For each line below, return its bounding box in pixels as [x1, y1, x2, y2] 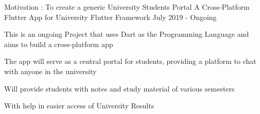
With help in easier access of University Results [4, 100, 154, 111]
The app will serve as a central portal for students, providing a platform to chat [4, 56, 256, 66]
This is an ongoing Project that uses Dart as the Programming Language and [4, 29, 249, 39]
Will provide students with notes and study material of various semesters [4, 83, 235, 94]
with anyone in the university [4, 65, 97, 76]
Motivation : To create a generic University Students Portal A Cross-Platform [4, 2, 250, 12]
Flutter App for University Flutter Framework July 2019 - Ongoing [4, 11, 217, 22]
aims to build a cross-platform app [4, 38, 113, 49]
